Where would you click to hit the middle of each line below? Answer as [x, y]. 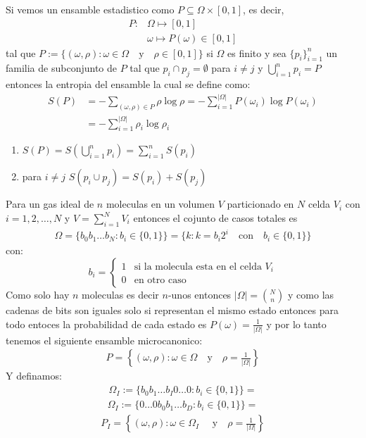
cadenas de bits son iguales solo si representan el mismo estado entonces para [172, 309]
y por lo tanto [296, 324]
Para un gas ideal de [50, 204]
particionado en [260, 204]
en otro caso [160, 281]
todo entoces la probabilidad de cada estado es [106, 324]
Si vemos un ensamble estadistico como [90, 9]
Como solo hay [38, 294]
